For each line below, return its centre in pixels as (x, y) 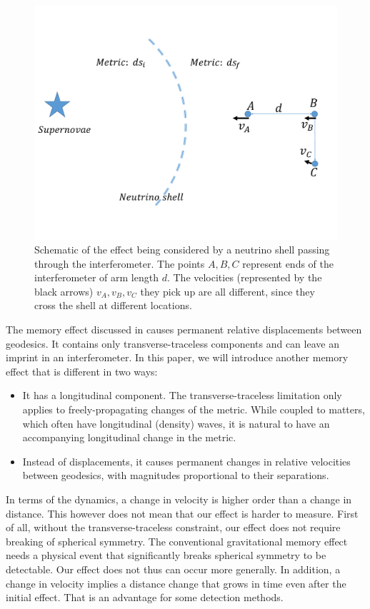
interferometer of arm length (96, 277)
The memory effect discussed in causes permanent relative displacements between (184, 329)
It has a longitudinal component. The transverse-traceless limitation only (182, 395)
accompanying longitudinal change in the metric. (129, 437)
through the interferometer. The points (120, 263)
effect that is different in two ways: (82, 371)
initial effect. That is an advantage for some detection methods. (145, 597)
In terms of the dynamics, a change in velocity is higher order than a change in (179, 499)
